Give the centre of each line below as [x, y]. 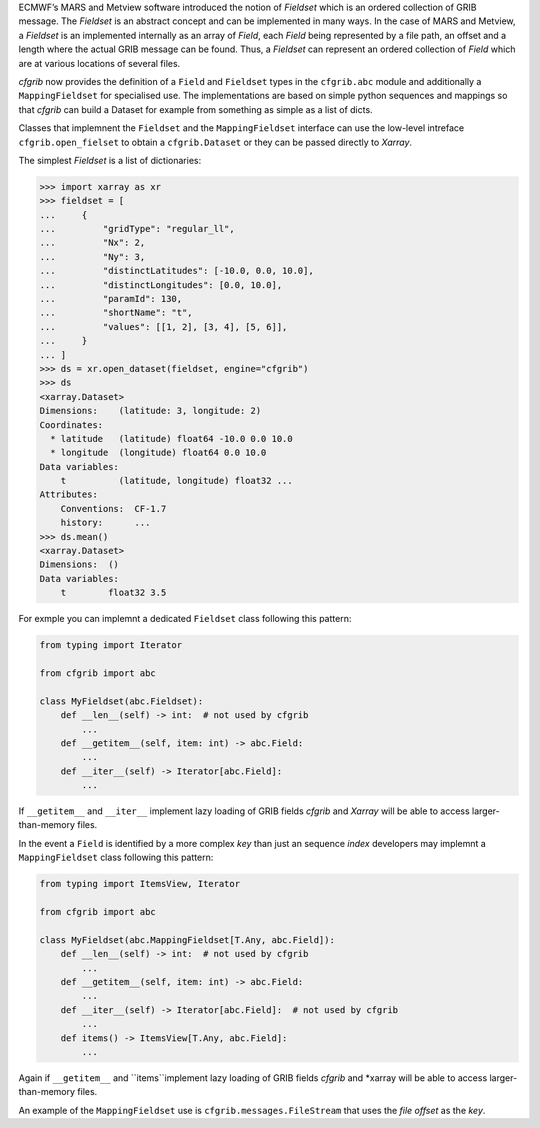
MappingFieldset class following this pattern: [116, 857]
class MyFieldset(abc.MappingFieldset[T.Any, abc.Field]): [187, 939]
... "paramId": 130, [111, 299]
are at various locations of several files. [99, 63]
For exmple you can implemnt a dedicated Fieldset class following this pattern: [185, 619]
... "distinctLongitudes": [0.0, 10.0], [161, 284]
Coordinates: [71, 424]
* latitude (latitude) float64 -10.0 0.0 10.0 [172, 438]
